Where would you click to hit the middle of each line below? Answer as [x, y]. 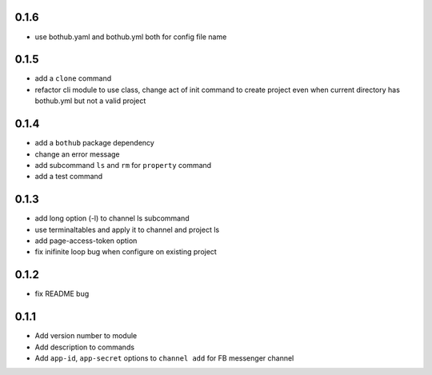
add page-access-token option [86, 241]
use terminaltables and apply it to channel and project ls [127, 229]
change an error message [77, 154]
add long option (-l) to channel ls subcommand [112, 218]
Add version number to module [86, 336]
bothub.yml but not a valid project [90, 101]
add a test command [69, 177]
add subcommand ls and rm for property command [123, 165]
